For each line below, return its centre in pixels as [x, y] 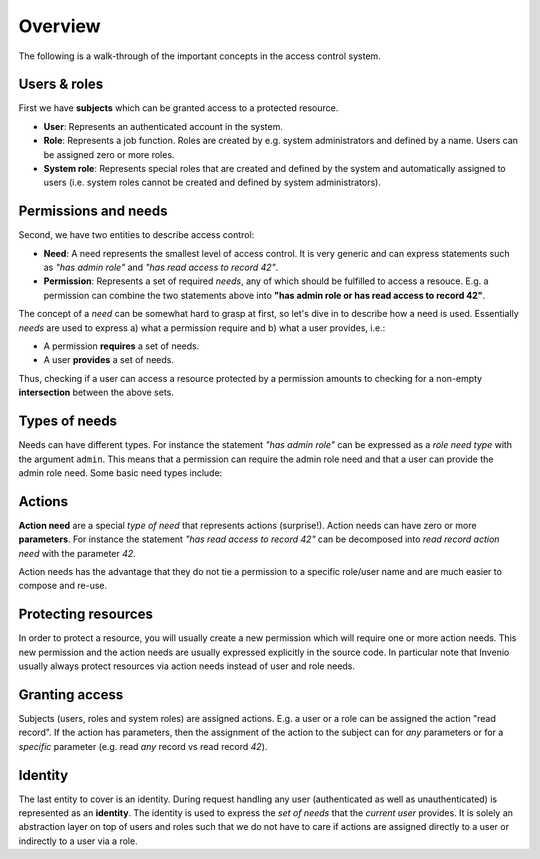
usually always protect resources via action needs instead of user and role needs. [186, 666]
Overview [59, 26]
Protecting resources [86, 614]
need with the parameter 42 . [77, 553]
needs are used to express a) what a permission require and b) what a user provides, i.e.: [202, 327]
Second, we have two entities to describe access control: [136, 235]
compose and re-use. [63, 586]
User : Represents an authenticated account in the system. [163, 126]
